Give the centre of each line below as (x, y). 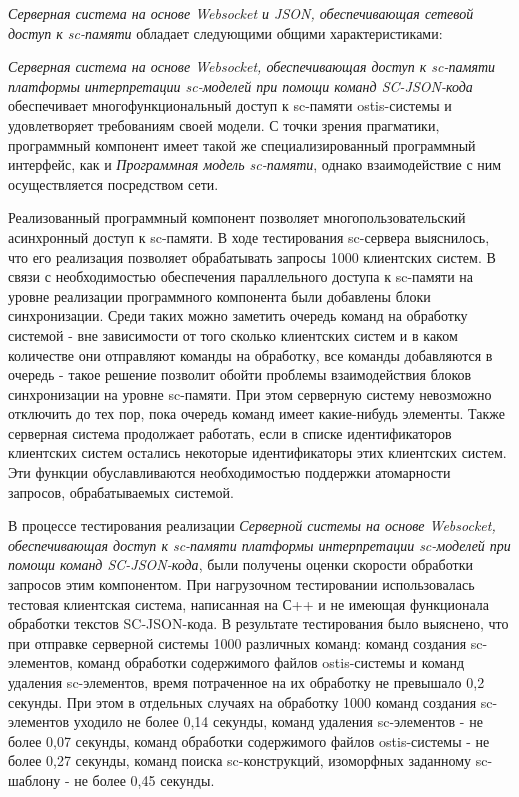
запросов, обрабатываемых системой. (121, 491)
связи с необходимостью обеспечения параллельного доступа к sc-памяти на (241, 276)
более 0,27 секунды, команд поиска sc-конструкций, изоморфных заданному (240, 760)
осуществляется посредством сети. (113, 183)
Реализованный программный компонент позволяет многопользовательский (237, 217)
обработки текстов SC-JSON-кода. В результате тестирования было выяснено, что (258, 623)
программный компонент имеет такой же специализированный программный (242, 144)
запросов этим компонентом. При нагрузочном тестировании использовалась (241, 584)
